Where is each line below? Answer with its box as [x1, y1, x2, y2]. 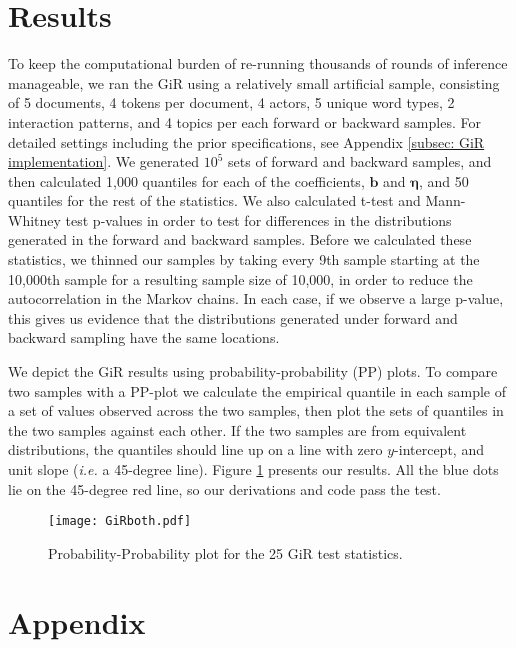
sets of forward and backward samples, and [228, 151, 492, 172]
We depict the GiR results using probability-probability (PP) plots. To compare [8, 361, 498, 382]
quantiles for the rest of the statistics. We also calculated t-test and [8, 190, 421, 211]
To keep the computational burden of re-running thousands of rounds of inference [8, 53, 508, 74]
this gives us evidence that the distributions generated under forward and [8, 307, 458, 328]
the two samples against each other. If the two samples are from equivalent [8, 419, 467, 440]
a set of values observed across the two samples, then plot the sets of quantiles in [8, 400, 504, 421]
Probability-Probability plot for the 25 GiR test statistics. [48, 542, 403, 563]
